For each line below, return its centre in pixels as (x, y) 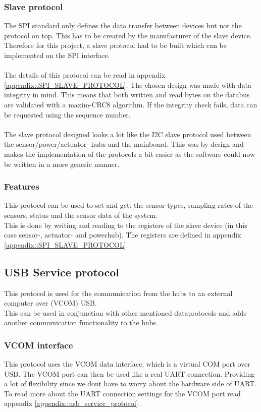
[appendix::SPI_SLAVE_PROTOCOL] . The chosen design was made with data (128, 84)
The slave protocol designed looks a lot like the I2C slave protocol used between (128, 134)
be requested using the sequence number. (67, 114)
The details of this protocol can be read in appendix (85, 75)
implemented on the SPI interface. (57, 55)
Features (22, 186)
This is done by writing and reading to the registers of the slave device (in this (126, 225)
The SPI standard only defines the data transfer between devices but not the (123, 25)
